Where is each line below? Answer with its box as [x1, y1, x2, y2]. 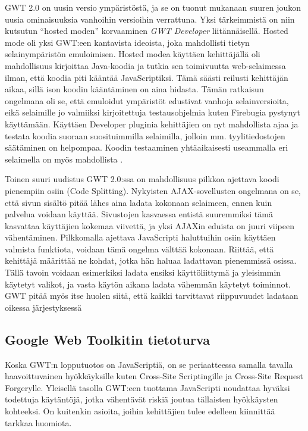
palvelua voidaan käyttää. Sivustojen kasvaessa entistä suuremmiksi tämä [5, 208, 273, 220]
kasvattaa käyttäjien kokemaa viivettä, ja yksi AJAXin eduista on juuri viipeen [5, 219, 295, 232]
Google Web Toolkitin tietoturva [5, 330, 210, 348]
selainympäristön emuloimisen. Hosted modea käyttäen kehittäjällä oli [5, 48, 260, 60]
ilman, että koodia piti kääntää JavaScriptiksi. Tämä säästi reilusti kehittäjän [5, 71, 288, 83]
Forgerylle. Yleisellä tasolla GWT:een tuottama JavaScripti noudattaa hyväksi [5, 381, 290, 393]
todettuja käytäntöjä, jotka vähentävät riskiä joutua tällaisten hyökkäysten [5, 393, 278, 405]
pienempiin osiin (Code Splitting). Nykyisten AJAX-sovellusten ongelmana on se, [5, 184, 301, 196]
